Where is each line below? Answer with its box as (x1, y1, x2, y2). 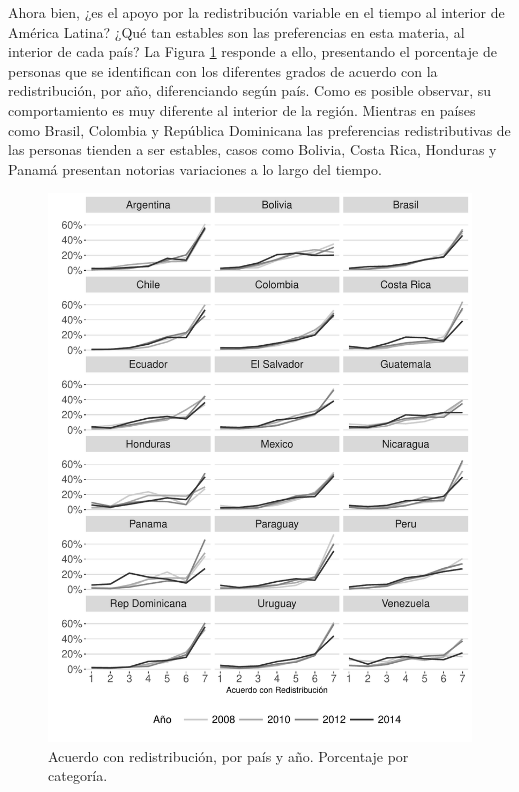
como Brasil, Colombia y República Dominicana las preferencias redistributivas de (8, 119, 511, 140)
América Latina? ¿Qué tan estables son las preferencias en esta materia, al (8, 21, 465, 42)
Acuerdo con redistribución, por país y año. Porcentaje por (48, 745, 409, 766)
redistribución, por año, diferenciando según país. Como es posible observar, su (8, 80, 492, 101)
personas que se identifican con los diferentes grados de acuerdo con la (8, 60, 438, 81)
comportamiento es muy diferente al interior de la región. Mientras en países (8, 99, 476, 120)
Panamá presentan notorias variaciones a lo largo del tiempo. (8, 158, 382, 179)
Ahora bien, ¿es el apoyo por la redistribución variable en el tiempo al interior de (8, 2, 505, 22)
